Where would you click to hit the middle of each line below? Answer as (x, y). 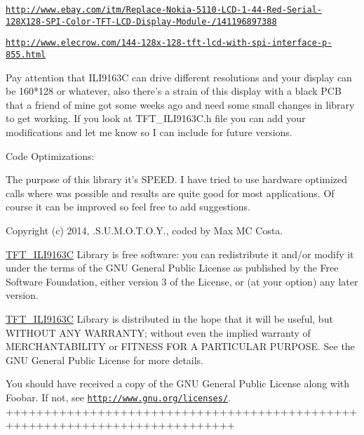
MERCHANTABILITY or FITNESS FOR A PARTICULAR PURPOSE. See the (180, 346)
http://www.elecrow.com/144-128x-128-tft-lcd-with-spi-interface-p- (169, 43)
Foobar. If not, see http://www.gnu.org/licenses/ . (118, 397)
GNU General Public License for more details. (105, 360)
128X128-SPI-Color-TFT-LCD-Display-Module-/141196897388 (141, 21)
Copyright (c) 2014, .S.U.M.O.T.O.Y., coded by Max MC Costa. (144, 230)
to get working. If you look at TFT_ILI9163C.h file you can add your (156, 118)
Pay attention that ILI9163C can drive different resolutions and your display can (179, 77)
